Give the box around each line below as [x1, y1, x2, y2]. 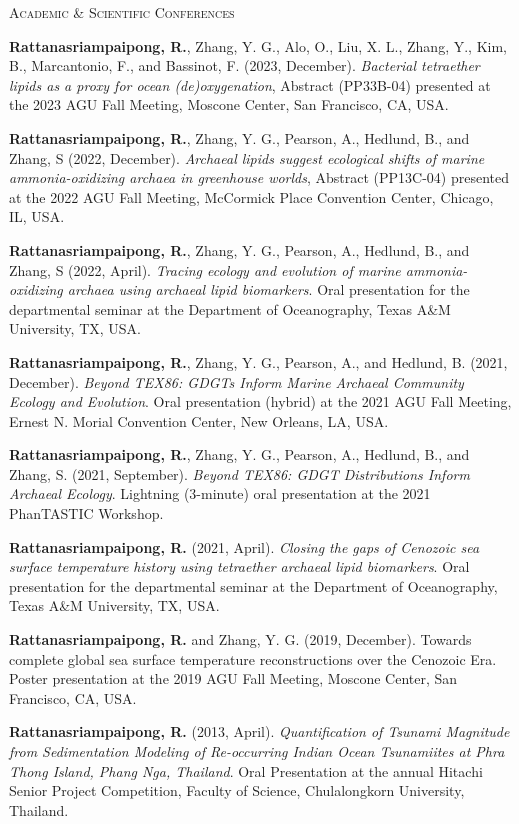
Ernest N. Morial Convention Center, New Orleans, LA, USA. [9, 410, 389, 431]
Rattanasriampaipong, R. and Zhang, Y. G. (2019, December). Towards [9, 629, 472, 650]
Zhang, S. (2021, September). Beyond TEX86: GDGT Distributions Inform [9, 463, 470, 484]
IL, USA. [9, 206, 65, 227]
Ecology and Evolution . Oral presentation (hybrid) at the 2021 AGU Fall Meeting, [9, 391, 512, 412]
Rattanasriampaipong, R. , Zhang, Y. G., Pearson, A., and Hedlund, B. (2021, [9, 351, 508, 372]
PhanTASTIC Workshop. [9, 503, 164, 524]
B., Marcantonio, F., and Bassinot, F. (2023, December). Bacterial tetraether [9, 55, 480, 76]
